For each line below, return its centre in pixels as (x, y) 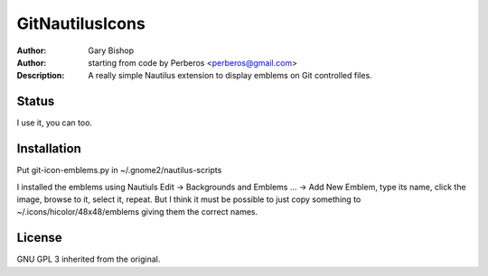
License (39, 238)
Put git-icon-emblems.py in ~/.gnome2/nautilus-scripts (119, 170)
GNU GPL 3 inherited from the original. (89, 259)
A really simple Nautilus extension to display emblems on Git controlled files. (230, 76)
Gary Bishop (111, 51)
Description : (41, 76)
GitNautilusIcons (81, 23)
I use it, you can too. (55, 123)
